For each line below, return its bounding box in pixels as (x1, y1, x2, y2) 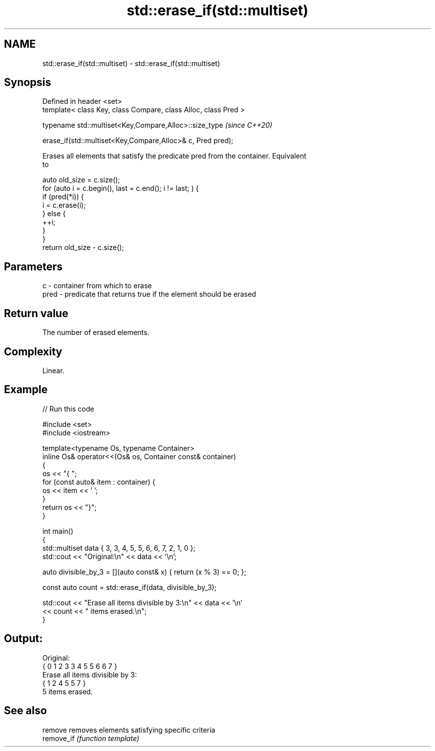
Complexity (4, 345, 63, 358)
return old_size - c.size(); (42, 243, 124, 252)
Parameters (4, 260, 63, 273)
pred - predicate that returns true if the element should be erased (42, 290, 256, 299)
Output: (4, 632, 43, 645)
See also (4, 704, 47, 717)
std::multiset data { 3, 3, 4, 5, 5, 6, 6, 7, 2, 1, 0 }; (42, 543, 196, 552)
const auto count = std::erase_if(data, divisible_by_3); (42, 583, 217, 591)
